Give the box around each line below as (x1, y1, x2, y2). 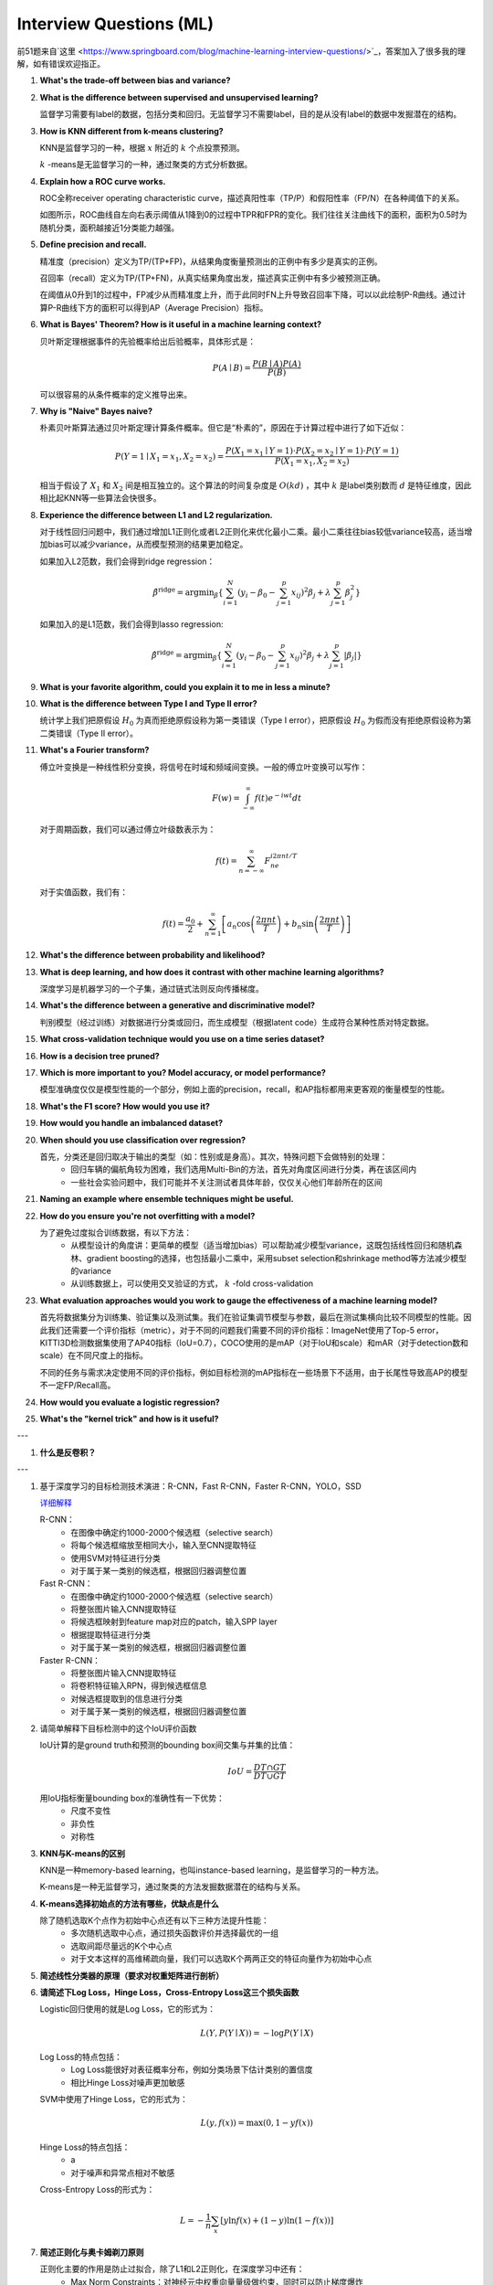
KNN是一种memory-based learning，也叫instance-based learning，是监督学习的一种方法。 (39, 1865, 383, 1876)
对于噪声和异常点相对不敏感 (70, 2167, 175, 2178)
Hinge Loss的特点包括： (39, 2142, 131, 2152)
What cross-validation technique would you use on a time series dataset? (39, 1034, 325, 1045)
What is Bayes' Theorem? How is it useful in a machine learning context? (39, 319, 322, 330)
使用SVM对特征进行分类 (70, 1552, 162, 1563)
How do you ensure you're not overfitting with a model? (39, 1210, 256, 1221)
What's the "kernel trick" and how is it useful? (39, 1413, 219, 1424)
